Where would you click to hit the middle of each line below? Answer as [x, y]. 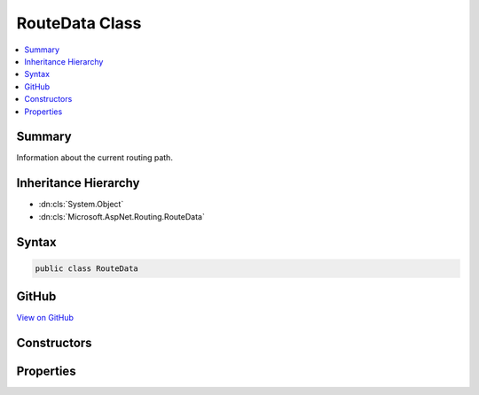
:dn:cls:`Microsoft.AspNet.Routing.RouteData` [122, 216]
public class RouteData [87, 268]
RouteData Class [79, 23]
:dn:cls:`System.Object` [81, 205]
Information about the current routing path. [94, 158]
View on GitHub [45, 318]
